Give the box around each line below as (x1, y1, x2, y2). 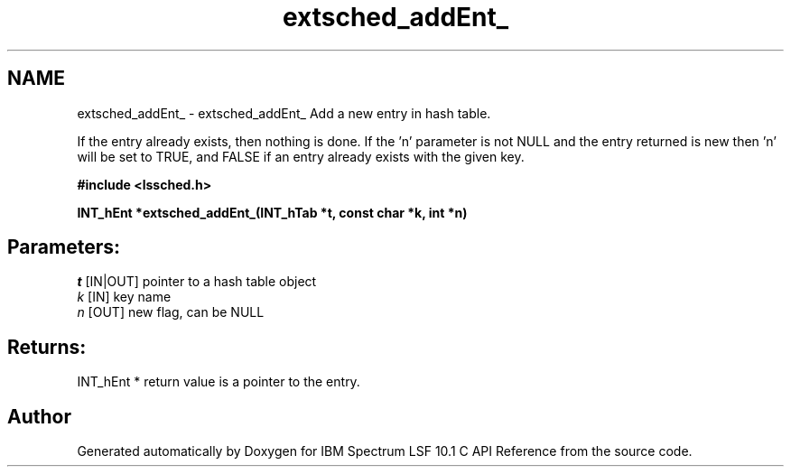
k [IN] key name (77, 289, 172, 305)
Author (7, 404, 71, 428)
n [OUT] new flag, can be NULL (77, 304, 265, 321)
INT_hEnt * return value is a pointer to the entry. (77, 374, 360, 390)
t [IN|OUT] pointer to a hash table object (77, 274, 317, 290)
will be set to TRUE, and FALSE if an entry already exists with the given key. (77, 148, 525, 164)
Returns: (7, 335, 87, 358)
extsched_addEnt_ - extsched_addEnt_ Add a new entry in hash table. (77, 105, 491, 121)
